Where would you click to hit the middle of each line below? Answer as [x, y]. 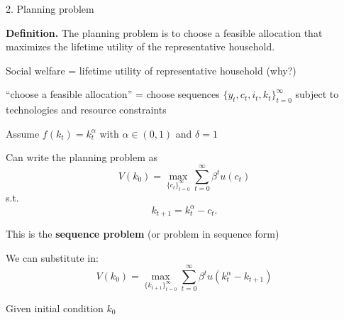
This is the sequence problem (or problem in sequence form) [143, 234]
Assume [23, 133]
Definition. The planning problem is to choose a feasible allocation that [164, 32]
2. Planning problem [50, 9]
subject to [317, 94]
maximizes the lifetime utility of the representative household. [140, 46]
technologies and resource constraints [86, 110]
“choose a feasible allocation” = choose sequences [113, 94]
